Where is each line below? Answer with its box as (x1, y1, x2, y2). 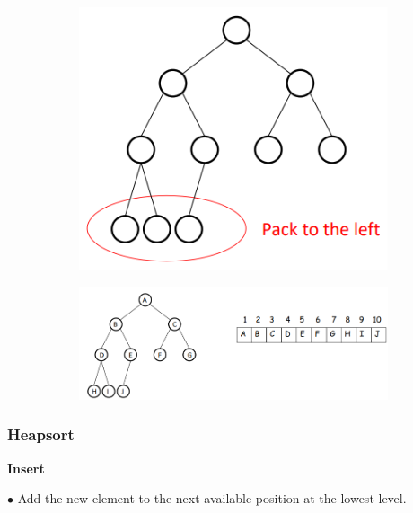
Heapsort (7, 423, 75, 446)
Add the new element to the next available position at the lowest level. (17, 489, 407, 508)
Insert (7, 458, 45, 477)
